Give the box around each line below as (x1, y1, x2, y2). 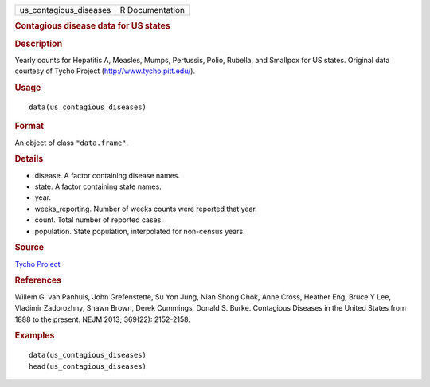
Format (14, 120, 44, 131)
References (14, 275, 62, 286)
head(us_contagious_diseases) (29, 362, 147, 370)
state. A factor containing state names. (34, 182, 162, 191)
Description (14, 38, 63, 49)
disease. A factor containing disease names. (34, 170, 181, 180)
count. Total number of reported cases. (34, 215, 163, 225)
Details (14, 154, 44, 165)
